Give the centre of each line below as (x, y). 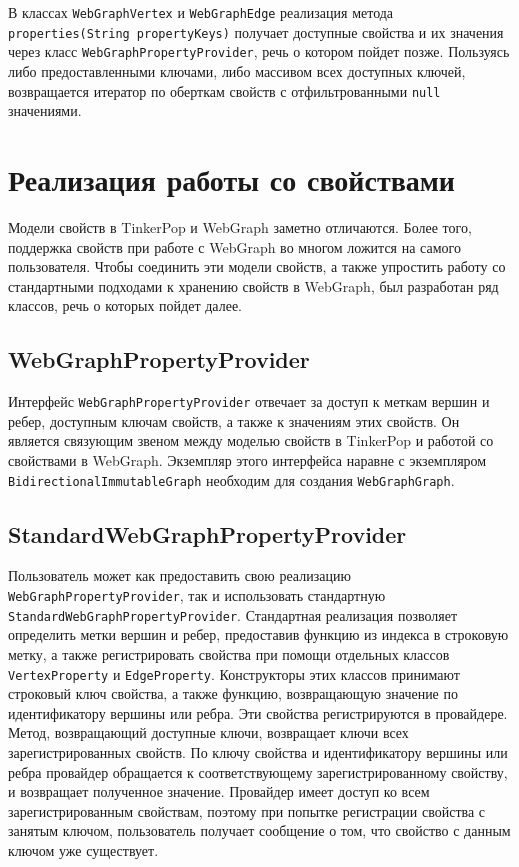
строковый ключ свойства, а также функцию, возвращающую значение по (233, 693)
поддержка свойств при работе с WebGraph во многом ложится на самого (234, 246)
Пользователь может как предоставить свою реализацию (179, 575)
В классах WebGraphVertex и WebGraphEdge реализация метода (201, 12)
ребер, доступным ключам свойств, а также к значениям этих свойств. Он (234, 420)
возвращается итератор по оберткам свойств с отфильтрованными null (224, 90)
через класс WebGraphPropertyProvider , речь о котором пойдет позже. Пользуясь (259, 51)
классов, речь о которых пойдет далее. (125, 305)
